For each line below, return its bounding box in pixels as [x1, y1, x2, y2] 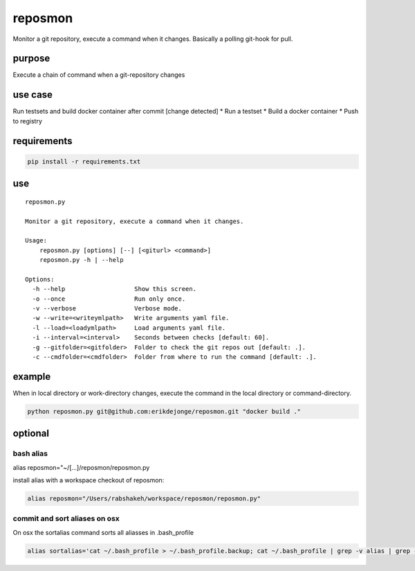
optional [12, 428, 50, 439]
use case [12, 89, 53, 100]
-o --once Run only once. [32, 295, 186, 303]
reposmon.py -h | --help [39, 256, 124, 264]
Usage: [25, 236, 48, 245]
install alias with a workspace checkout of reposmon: [12, 476, 165, 484]
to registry [12, 116, 43, 125]
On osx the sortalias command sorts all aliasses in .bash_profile [12, 528, 194, 536]
